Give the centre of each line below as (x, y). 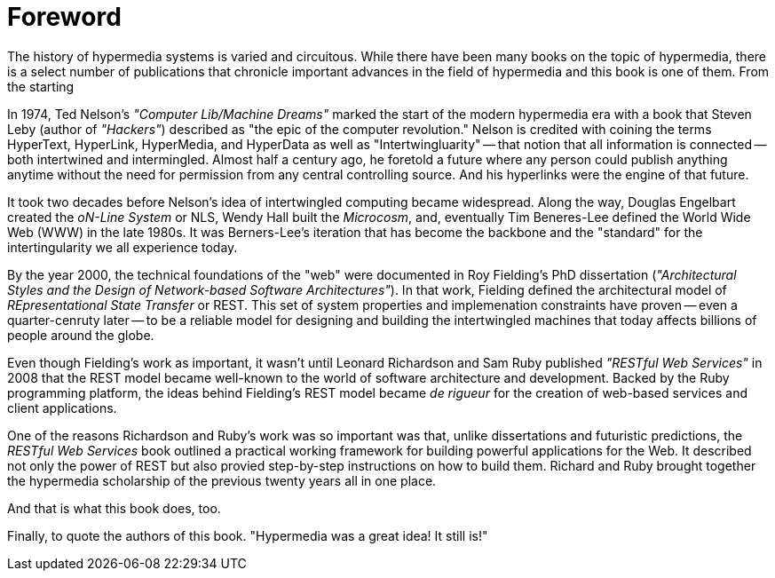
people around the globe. (81, 335)
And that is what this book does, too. (114, 508)
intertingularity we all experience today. (123, 247)
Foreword (64, 17)
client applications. (62, 408)
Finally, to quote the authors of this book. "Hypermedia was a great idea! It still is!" (248, 535)
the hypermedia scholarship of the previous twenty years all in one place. (222, 480)
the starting (41, 86)
